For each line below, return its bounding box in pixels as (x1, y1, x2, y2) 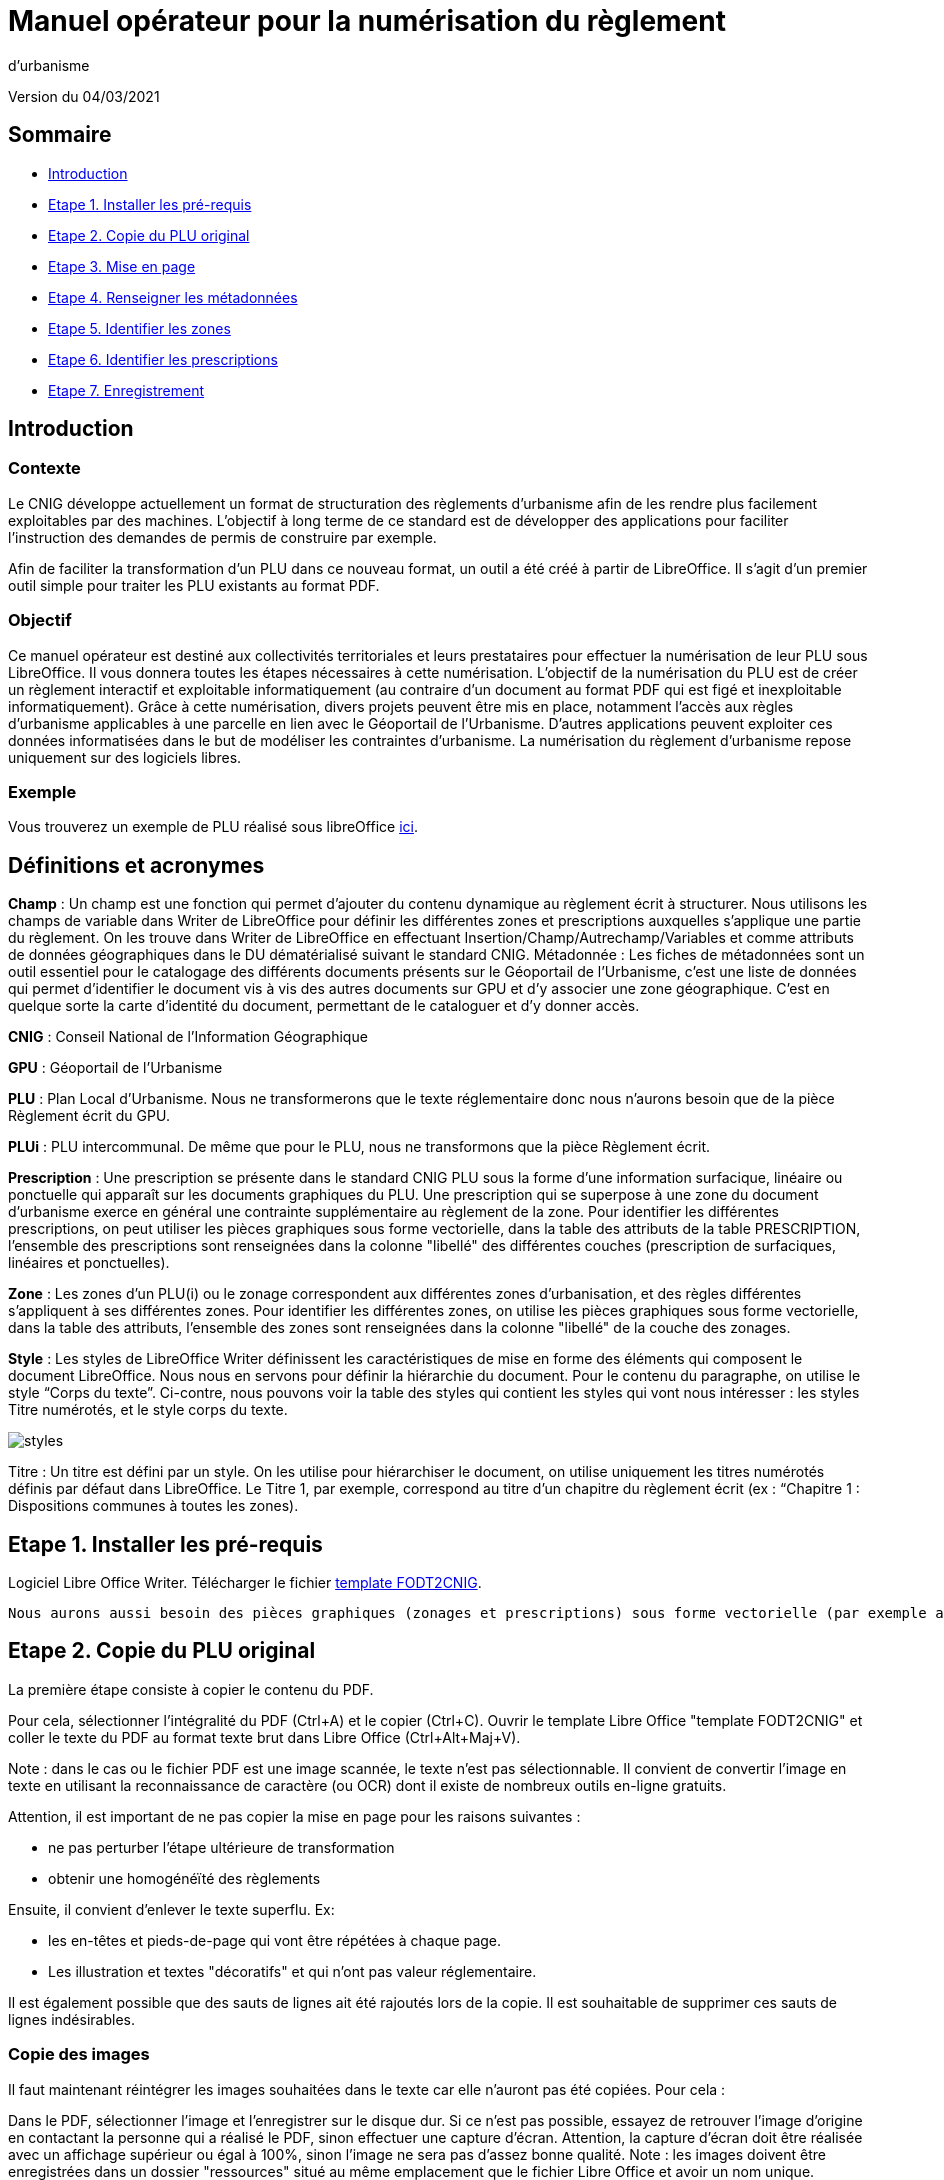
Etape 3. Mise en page (48, 257, 196, 275)
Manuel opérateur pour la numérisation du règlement (8, 4, 726, 38)
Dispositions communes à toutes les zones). (8, 1497, 299, 1515)
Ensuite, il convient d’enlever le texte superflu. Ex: (8, 1900, 335, 1918)
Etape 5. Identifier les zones (48, 319, 231, 337)
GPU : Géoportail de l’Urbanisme (8, 1059, 223, 1077)
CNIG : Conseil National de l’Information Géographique (8, 1028, 368, 1046)
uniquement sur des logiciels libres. (8, 748, 242, 766)
